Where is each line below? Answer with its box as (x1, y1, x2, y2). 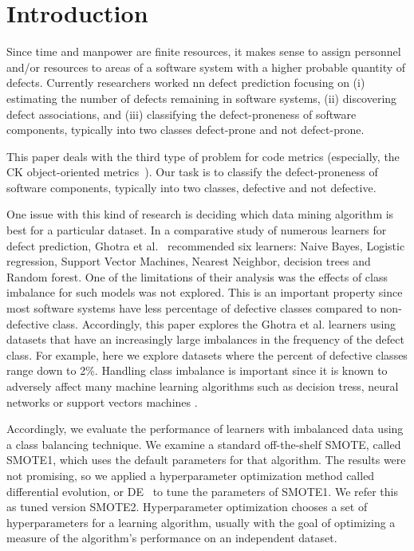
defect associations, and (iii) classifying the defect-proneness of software (6, 105, 357, 122)
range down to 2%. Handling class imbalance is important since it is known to (6, 362, 388, 379)
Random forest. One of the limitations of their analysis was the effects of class (6, 268, 388, 285)
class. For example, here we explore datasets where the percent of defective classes (6, 346, 408, 363)
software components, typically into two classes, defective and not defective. (6, 179, 377, 195)
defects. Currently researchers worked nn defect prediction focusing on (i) (6, 74, 365, 91)
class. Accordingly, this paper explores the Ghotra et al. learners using (52, 315, 396, 332)
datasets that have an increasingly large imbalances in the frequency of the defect (6, 331, 404, 348)
